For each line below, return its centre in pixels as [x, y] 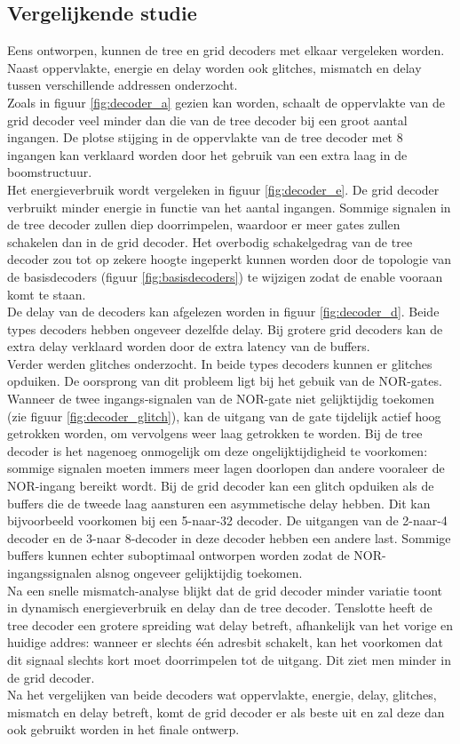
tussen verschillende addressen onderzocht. [123, 85]
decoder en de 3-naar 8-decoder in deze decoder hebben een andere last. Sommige [229, 537]
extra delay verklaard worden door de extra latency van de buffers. [189, 346]
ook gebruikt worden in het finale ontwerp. [123, 729]
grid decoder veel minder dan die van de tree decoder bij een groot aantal [207, 120]
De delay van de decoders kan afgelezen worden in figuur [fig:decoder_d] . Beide [223, 312]
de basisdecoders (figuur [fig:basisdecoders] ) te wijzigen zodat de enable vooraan [225, 276]
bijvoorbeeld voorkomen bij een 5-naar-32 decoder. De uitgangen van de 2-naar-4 [227, 520]
